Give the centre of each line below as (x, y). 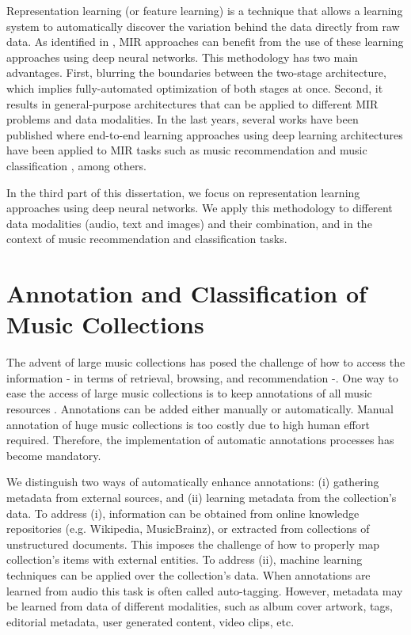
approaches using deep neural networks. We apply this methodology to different (200, 208)
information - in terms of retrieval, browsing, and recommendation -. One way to (202, 377)
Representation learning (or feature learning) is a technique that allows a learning (205, 10)
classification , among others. (76, 165)
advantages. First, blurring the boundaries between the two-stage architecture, (196, 72)
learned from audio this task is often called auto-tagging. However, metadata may (205, 590)
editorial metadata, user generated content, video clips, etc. (150, 621)
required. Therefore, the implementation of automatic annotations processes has (200, 440)
